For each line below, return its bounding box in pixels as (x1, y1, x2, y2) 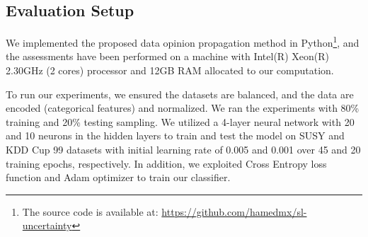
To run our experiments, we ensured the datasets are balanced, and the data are (6, 86, 354, 101)
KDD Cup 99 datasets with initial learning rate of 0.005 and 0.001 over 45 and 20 (6, 142, 361, 157)
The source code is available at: (22, 204, 159, 219)
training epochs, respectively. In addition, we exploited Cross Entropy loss (6, 156, 327, 170)
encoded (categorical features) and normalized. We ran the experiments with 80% (6, 100, 360, 115)
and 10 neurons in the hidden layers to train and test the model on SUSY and (6, 128, 345, 143)
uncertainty (22, 218, 72, 233)
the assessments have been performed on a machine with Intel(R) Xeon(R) (6, 49, 329, 64)
